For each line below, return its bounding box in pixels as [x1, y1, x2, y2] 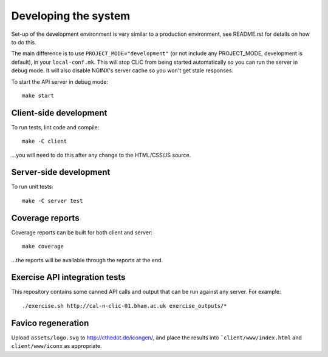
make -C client [22, 138, 67, 145]
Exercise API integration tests [11, 272, 126, 282]
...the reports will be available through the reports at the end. [11, 256, 163, 263]
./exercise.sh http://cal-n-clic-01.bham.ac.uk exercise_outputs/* [22, 302, 227, 309]
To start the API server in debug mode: [11, 78, 109, 85]
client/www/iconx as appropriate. [11, 342, 103, 350]
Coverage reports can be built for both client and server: [11, 228, 153, 236]
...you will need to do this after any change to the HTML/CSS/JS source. [11, 151, 191, 158]
